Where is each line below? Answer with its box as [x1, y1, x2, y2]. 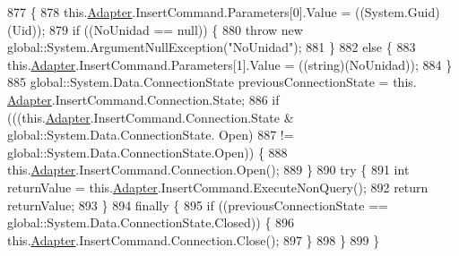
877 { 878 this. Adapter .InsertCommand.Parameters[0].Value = [7, 3, 351, 21]
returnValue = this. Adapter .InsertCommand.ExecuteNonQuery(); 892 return [7, 177, 429, 196]
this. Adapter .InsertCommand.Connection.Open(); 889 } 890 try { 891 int [7, 160, 410, 179]
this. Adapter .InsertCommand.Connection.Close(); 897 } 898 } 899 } [7, 230, 380, 249]
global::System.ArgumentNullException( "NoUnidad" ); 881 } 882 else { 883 [7, 38, 416, 56]
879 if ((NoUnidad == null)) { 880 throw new [49, 20, 303, 38]
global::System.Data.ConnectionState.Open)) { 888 [7, 142, 288, 161]
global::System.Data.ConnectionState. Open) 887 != [7, 125, 294, 144]
